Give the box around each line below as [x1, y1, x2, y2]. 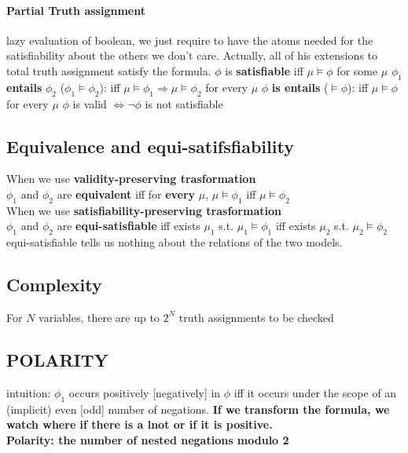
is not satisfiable [145, 95, 223, 111]
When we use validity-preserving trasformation [6, 170, 256, 187]
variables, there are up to [39, 309, 160, 325]
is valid [72, 95, 107, 111]
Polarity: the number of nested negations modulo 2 [6, 431, 289, 448]
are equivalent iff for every [57, 185, 196, 202]
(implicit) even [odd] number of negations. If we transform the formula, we [6, 400, 390, 417]
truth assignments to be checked [178, 309, 334, 325]
